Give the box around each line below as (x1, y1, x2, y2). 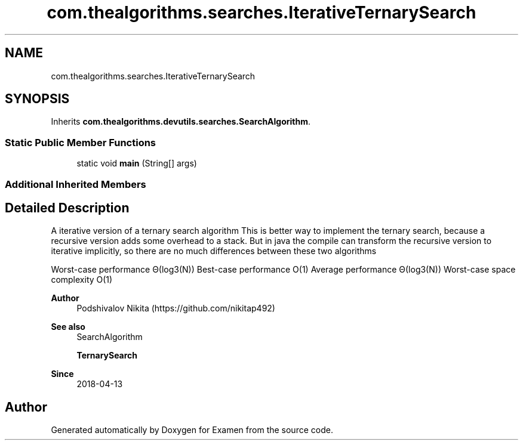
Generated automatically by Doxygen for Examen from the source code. (51, 425, 333, 435)
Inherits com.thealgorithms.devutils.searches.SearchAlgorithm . (51, 116, 311, 127)
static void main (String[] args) (76, 158, 197, 169)
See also (51, 322, 85, 332)
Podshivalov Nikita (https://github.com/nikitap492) (76, 303, 275, 314)
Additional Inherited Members (5, 178, 146, 190)
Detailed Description (5, 200, 130, 215)
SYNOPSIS (5, 91, 70, 107)
